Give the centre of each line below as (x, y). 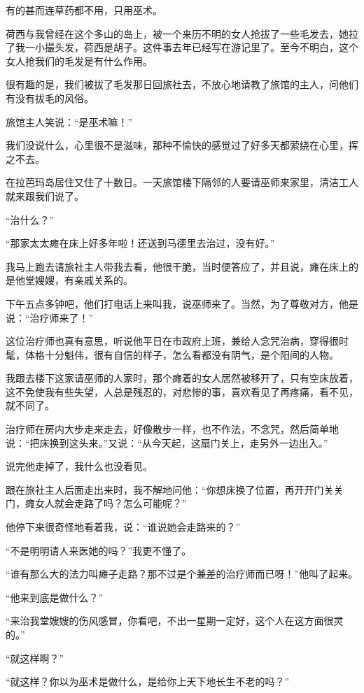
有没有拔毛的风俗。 (50, 98)
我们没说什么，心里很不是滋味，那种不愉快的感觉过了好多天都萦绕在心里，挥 (182, 145)
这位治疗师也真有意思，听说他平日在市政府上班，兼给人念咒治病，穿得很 (172, 341)
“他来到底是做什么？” (55, 597)
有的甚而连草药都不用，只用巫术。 (84, 10)
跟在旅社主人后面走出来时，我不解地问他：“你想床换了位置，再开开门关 (170, 489)
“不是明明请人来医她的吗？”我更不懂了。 (99, 550)
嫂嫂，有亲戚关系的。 (84, 280)
